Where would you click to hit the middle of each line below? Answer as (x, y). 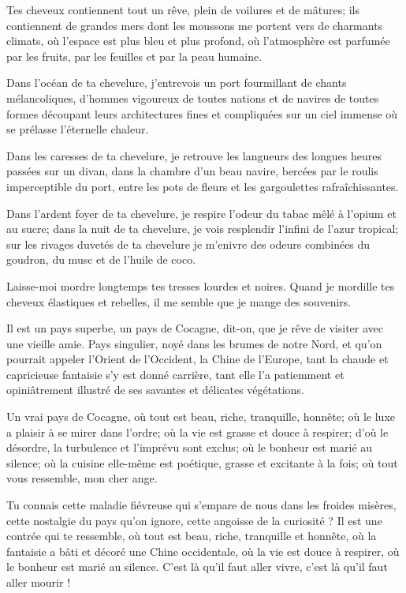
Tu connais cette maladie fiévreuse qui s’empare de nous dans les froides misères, (201, 505)
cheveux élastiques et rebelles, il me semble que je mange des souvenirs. (179, 301)
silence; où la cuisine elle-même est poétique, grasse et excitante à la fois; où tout (202, 462)
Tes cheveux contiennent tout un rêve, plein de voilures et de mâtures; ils (183, 9)
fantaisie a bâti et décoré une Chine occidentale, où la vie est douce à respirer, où (203, 551)
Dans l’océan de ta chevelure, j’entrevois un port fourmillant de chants (177, 83)
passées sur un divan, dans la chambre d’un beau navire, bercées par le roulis (192, 171)
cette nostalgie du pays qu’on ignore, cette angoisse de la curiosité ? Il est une (194, 520)
